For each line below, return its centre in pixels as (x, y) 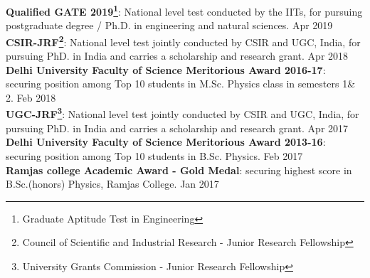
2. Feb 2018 (31, 97)
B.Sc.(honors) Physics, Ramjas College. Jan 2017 (112, 184)
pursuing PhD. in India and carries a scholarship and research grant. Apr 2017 (177, 128)
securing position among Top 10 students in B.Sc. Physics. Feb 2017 (154, 155)
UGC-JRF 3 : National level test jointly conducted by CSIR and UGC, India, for (183, 113)
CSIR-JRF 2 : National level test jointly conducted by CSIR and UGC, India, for (183, 41)
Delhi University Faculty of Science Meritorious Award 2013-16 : (166, 142)
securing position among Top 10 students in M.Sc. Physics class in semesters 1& (181, 84)
